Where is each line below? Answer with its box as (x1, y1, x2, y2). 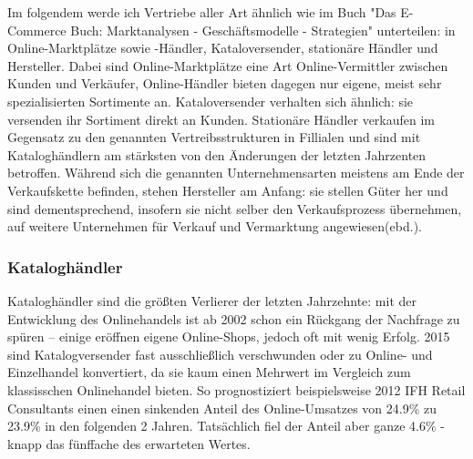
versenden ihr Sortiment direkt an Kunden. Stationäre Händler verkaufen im (7, 109, 436, 128)
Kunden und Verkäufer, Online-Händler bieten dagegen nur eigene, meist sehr (7, 74, 442, 93)
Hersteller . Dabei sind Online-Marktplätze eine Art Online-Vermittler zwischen (7, 56, 448, 75)
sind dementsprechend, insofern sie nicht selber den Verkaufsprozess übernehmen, (7, 199, 462, 218)
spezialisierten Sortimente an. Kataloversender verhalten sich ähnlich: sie (7, 91, 414, 110)
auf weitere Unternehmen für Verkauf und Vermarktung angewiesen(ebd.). (7, 217, 422, 236)
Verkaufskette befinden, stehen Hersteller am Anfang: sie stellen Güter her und (7, 180, 448, 199)
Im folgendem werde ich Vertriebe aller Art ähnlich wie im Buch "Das (7, 3, 396, 21)
